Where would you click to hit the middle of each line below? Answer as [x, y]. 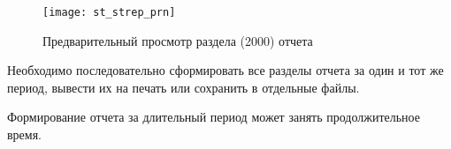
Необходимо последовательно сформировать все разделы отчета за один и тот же [225, 70]
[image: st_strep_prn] [109, 12]
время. [25, 134]
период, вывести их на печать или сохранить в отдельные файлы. [183, 87]
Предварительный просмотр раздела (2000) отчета [178, 40]
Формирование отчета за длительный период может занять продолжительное [214, 117]
